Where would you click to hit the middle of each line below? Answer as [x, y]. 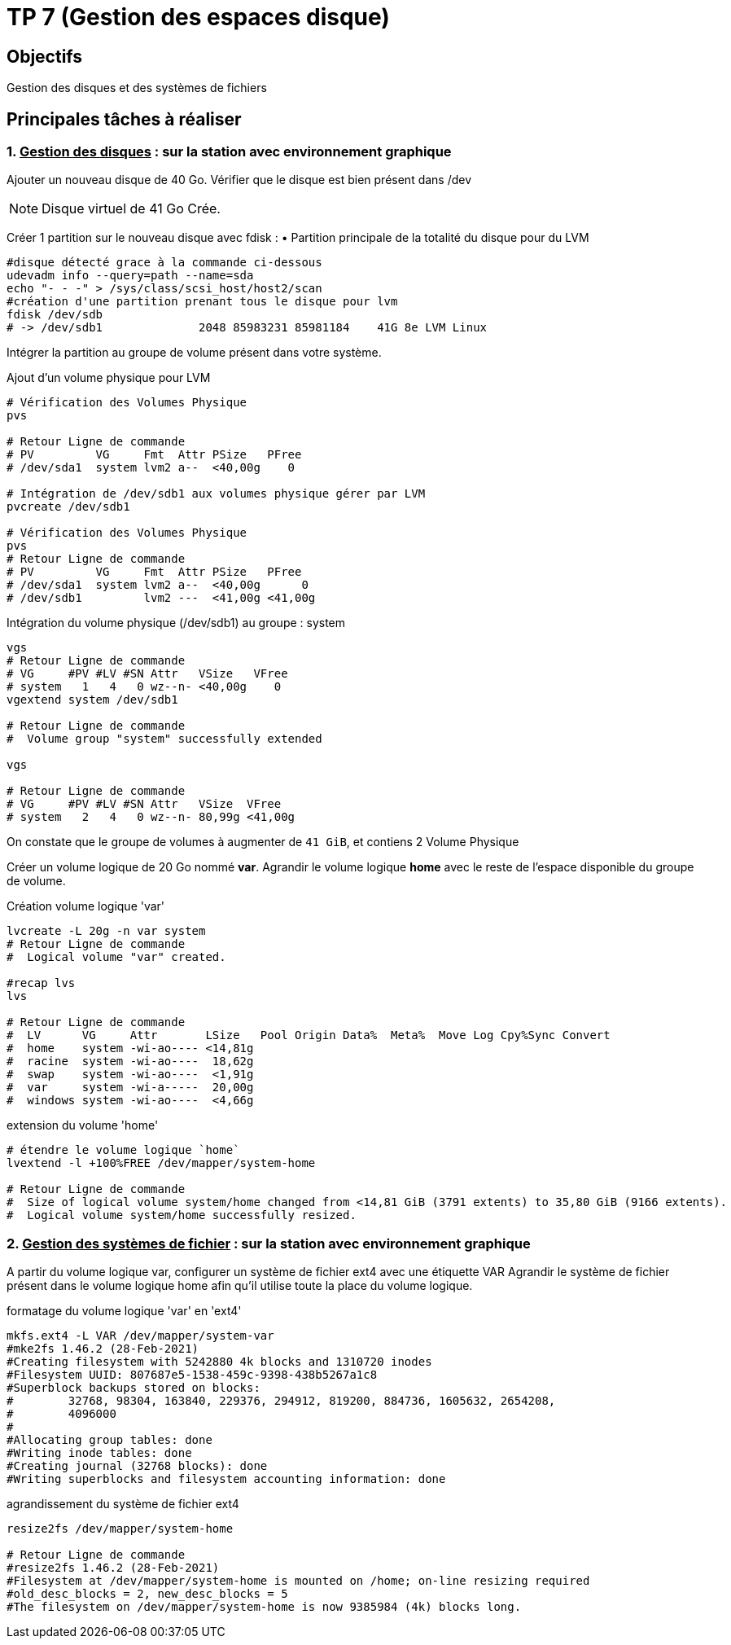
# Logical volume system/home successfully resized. [182, 1215]
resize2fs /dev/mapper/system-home [120, 1529]
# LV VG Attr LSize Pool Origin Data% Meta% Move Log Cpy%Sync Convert [309, 1035]
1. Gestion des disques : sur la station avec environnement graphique [229, 152]
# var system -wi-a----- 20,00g [130, 1088]
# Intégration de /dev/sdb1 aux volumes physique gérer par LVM [216, 494]
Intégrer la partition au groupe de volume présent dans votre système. [194, 353]
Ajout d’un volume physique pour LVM [109, 378]
